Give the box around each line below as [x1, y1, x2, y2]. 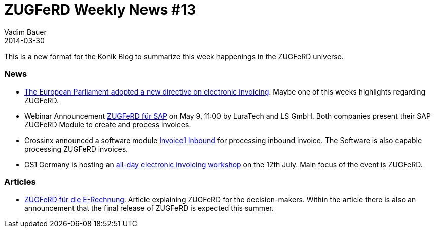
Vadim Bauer [4, 27, 47, 36]
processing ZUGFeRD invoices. [24, 144, 128, 153]
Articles [4, 176, 36, 187]
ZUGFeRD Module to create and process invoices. [24, 120, 191, 129]
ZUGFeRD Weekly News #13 [4, 1, 196, 18]
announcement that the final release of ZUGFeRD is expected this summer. [24, 204, 274, 213]
